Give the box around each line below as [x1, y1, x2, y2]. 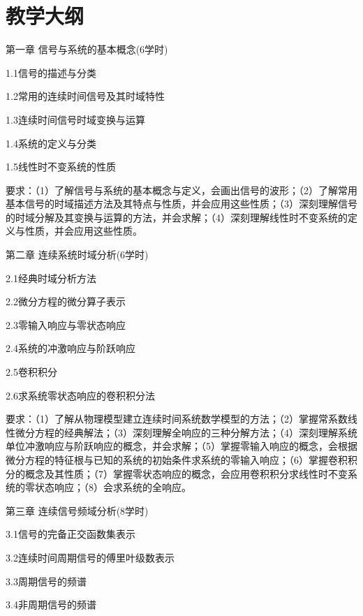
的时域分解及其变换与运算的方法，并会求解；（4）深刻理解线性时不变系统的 [6, 210, 348, 224]
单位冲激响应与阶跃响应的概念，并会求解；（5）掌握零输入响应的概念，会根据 [6, 439, 357, 453]
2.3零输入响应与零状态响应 [6, 317, 126, 332]
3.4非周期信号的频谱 [6, 597, 96, 612]
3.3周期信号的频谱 [6, 573, 87, 588]
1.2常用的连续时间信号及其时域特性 [6, 89, 165, 103]
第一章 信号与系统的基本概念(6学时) [6, 42, 168, 57]
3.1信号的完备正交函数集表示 [6, 527, 135, 541]
